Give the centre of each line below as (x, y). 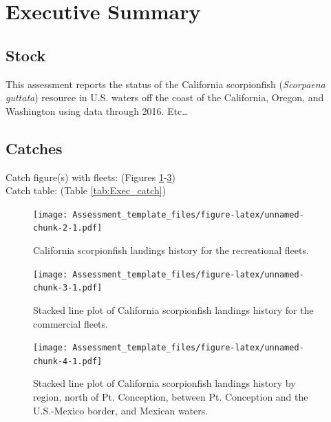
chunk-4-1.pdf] (68, 361)
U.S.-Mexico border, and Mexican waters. (121, 410)
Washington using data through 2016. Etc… (97, 110)
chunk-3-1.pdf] (68, 288)
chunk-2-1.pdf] (68, 228)
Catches (34, 148)
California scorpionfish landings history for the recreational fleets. (171, 250)
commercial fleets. (71, 323)
